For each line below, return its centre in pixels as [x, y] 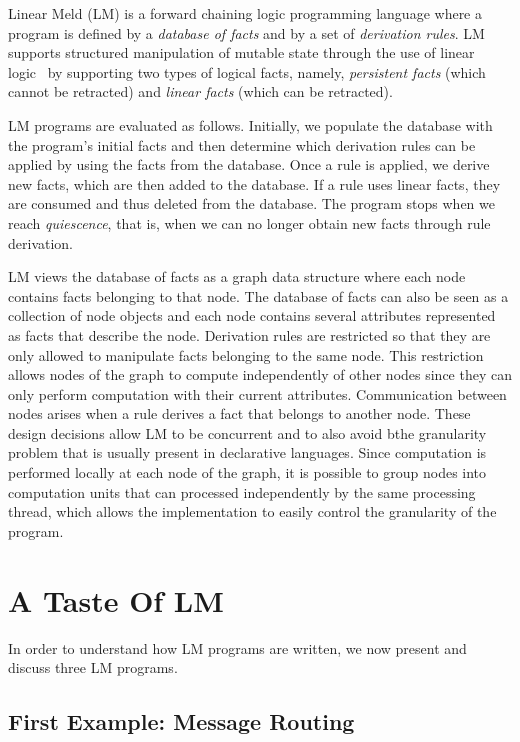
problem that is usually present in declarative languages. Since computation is [247, 452]
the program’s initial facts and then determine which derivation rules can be [242, 144]
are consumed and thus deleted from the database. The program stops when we [252, 203]
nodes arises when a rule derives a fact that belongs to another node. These [239, 413]
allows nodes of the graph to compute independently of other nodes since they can [260, 374]
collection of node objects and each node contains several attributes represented [252, 315]
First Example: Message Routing [181, 721]
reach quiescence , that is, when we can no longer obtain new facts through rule [249, 222]
